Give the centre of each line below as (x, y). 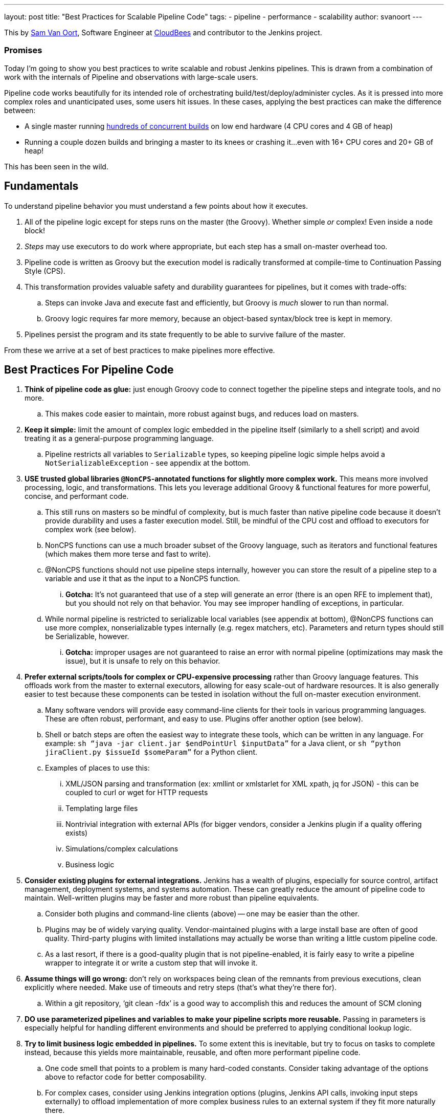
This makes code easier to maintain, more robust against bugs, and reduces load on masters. (202, 414)
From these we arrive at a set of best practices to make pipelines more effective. (140, 350)
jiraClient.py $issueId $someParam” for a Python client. (151, 752)
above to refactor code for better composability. (126, 1077)
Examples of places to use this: (97, 768)
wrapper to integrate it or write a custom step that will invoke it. (151, 963)
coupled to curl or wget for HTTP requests (137, 793)
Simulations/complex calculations (122, 849)
